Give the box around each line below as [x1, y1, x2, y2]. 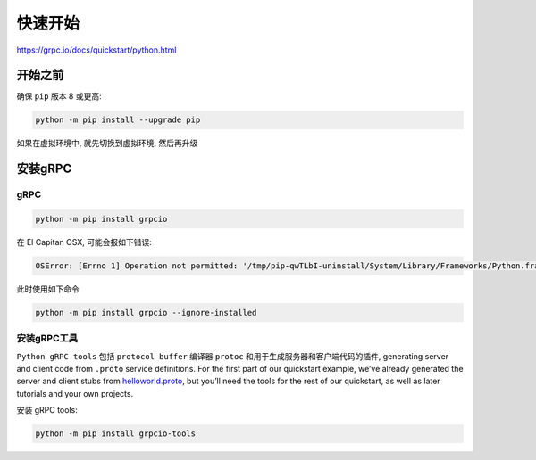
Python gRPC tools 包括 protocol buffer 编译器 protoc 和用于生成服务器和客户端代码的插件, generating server [16, 350, 449, 361]
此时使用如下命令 [16, 283, 80, 294]
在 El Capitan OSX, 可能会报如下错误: [16, 236, 152, 247]
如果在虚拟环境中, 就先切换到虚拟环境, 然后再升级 [16, 138, 198, 149]
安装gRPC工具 [16, 333, 79, 345]
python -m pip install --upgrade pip [35, 115, 201, 125]
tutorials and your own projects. [16, 388, 134, 398]
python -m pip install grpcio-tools [35, 429, 197, 439]
